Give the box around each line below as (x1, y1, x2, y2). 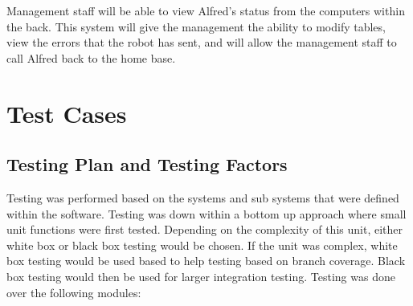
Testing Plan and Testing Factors (6, 152, 288, 177)
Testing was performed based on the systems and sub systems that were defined (6, 189, 399, 206)
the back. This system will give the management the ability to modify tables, (6, 18, 386, 35)
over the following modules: (6, 284, 141, 300)
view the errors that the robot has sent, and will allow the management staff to (6, 34, 397, 51)
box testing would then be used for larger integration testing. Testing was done (6, 267, 395, 284)
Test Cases (6, 96, 127, 129)
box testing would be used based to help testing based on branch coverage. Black (6, 252, 406, 269)
